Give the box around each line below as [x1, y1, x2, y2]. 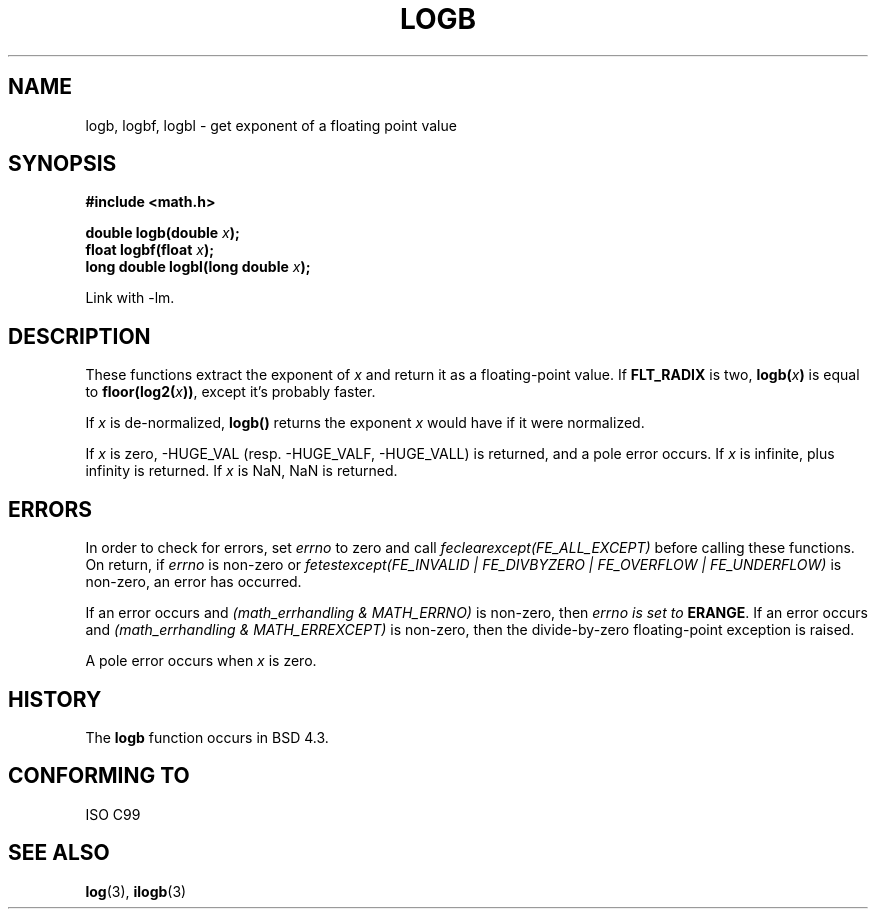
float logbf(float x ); [85, 241, 214, 259]
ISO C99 [85, 805, 141, 823]
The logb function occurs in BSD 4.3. [85, 728, 329, 746]
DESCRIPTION [8, 323, 151, 349]
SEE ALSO [8, 840, 110, 866]
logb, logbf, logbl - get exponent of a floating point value [85, 116, 457, 134]
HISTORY [8, 686, 102, 712]
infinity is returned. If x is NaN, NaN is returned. [85, 462, 398, 480]
